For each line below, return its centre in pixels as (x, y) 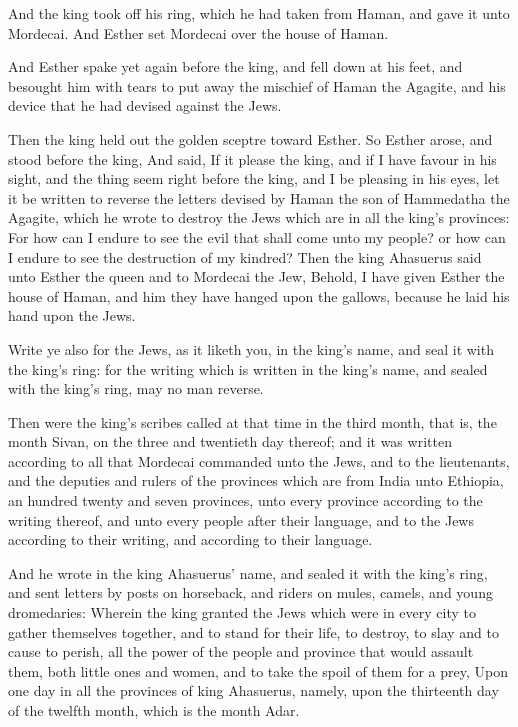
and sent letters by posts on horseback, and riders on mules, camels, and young (250, 592)
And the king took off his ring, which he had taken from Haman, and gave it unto (259, 13)
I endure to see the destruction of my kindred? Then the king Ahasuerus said (245, 256)
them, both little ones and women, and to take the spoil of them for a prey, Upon (258, 670)
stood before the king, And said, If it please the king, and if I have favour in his (252, 158)
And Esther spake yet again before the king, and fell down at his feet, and (235, 66)
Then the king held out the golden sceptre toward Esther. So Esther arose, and (250, 138)
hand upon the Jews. (72, 315)
